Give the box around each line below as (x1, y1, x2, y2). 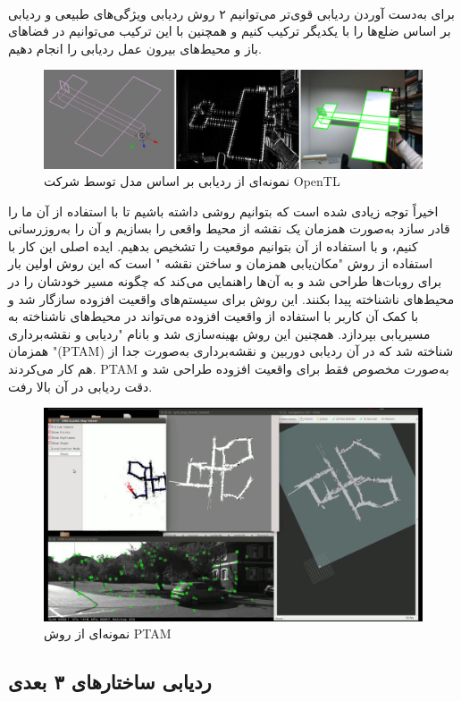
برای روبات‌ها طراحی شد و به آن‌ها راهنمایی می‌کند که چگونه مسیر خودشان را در (8, 272, 442, 291)
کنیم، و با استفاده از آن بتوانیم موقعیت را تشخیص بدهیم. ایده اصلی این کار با (8, 236, 418, 255)
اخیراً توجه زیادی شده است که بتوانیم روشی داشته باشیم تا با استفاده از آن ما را (8, 201, 439, 220)
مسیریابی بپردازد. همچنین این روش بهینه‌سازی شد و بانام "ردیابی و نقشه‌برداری (8, 324, 431, 342)
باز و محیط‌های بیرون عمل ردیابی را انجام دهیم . (8, 38, 262, 57)
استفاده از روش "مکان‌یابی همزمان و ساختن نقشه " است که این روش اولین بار (8, 254, 433, 273)
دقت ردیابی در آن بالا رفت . (8, 376, 153, 395)
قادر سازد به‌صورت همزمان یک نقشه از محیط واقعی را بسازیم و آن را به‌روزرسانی (8, 219, 450, 238)
